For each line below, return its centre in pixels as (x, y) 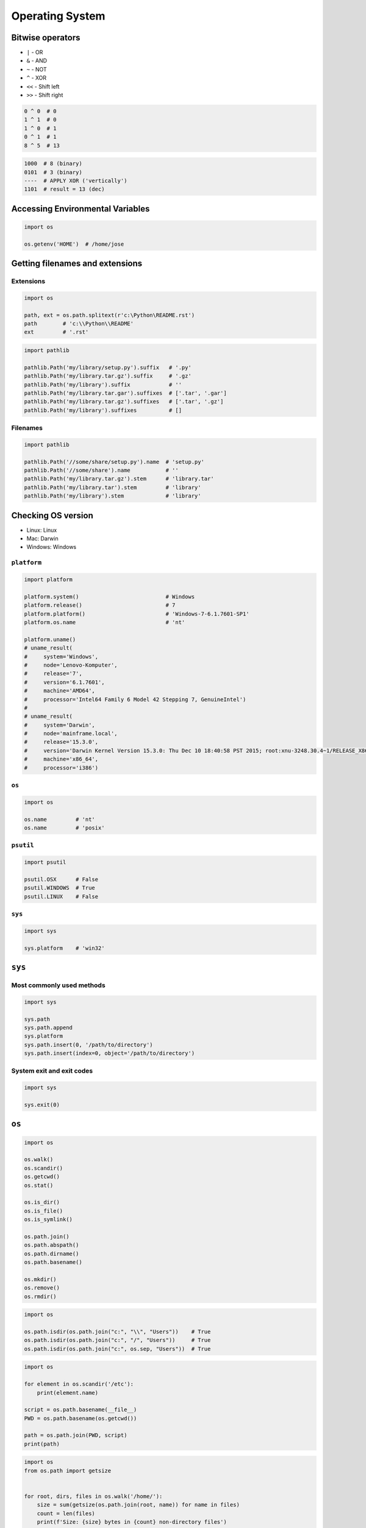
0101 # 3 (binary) (53, 172)
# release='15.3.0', (61, 742)
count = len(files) (66, 1513)
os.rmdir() (40, 1296)
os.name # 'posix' (64, 828)
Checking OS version (52, 516)
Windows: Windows (52, 547)
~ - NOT (37, 69)
